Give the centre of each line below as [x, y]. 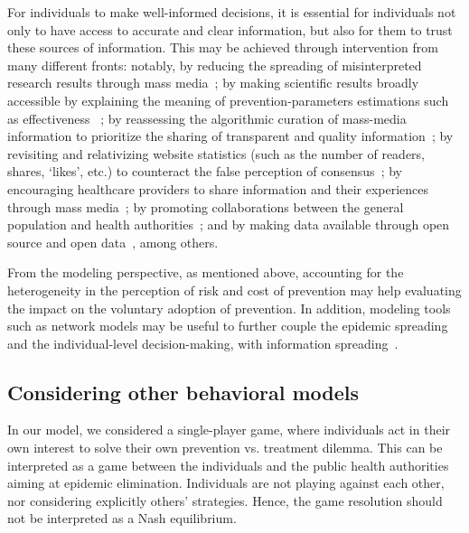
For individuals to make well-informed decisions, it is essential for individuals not [232, 12]
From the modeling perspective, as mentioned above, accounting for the [206, 272]
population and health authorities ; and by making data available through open [229, 224]
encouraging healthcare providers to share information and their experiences [218, 188]
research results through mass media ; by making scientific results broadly [213, 83]
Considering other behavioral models [183, 392]
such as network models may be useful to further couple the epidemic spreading [228, 326]
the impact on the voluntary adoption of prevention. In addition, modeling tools [229, 308]
